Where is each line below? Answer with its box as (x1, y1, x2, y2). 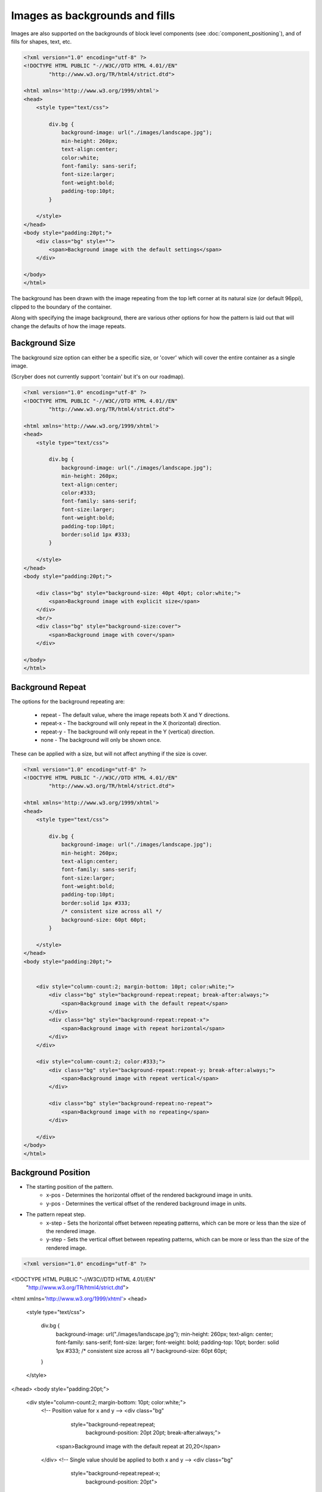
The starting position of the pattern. (26, 1183, 113, 1191)
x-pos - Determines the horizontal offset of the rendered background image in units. (46, 1191, 253, 1199)
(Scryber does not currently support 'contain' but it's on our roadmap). (11, 373, 185, 380)
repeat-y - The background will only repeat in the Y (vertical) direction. (41, 728, 215, 735)
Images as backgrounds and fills (11, 9, 175, 22)
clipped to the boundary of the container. (11, 303, 112, 310)
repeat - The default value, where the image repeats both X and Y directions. (41, 711, 230, 719)
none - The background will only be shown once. (41, 736, 162, 744)
